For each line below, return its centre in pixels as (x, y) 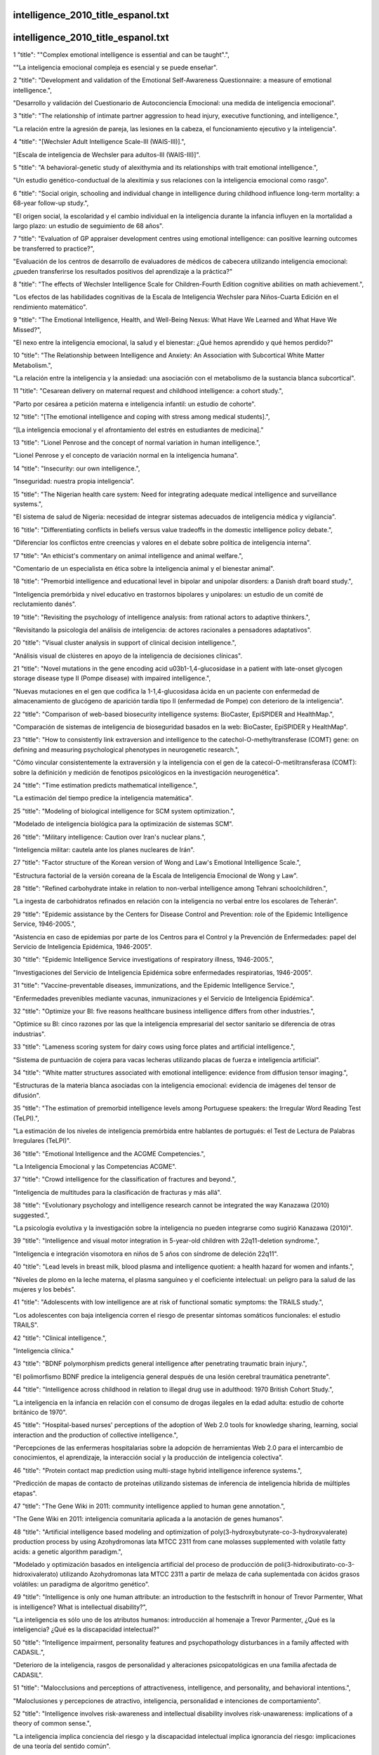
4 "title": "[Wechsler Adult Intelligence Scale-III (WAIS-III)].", (99, 142)
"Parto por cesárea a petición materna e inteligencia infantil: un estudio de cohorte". (134, 404)
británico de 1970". (40, 1412)
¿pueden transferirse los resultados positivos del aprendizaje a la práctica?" (123, 271)
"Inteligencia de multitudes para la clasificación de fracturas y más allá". (117, 1192)
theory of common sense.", (52, 1723)
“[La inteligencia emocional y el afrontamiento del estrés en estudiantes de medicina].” (138, 430)
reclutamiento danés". (45, 604)
